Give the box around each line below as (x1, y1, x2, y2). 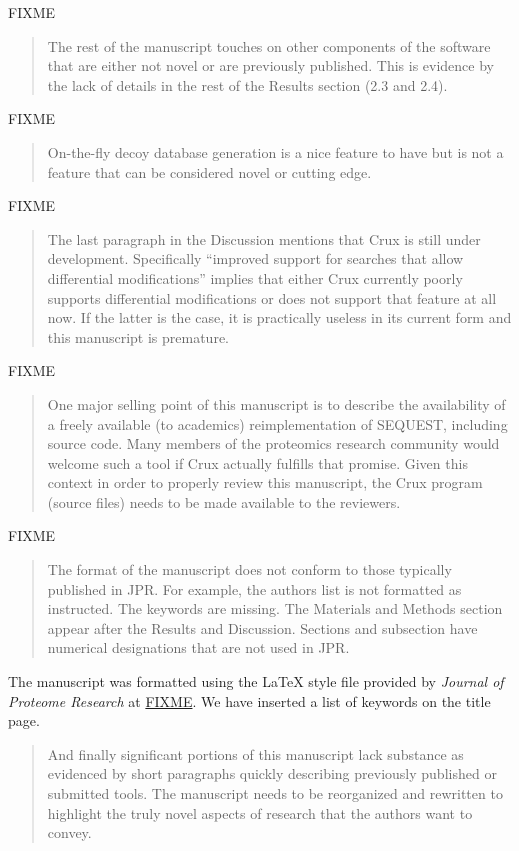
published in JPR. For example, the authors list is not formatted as (47, 578, 462, 599)
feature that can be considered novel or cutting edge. (47, 161, 372, 182)
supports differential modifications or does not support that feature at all (47, 287, 497, 308)
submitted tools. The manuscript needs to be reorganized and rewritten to (47, 783, 503, 803)
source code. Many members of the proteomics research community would (47, 433, 500, 454)
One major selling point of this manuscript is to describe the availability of (47, 393, 506, 414)
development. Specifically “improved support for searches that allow (47, 248, 464, 269)
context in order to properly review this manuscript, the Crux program (47, 472, 483, 493)
